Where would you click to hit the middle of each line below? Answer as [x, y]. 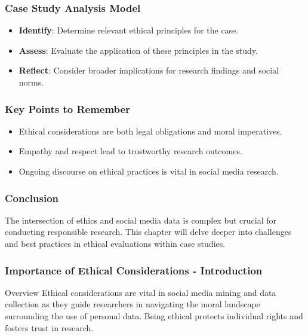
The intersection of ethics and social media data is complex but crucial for [141, 220]
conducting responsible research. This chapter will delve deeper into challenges [148, 232]
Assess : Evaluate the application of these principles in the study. [138, 50]
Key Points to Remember [67, 109]
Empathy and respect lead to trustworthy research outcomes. [130, 151]
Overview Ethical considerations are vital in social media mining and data [141, 292]
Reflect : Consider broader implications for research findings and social [149, 70]
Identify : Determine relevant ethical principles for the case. [129, 30]
